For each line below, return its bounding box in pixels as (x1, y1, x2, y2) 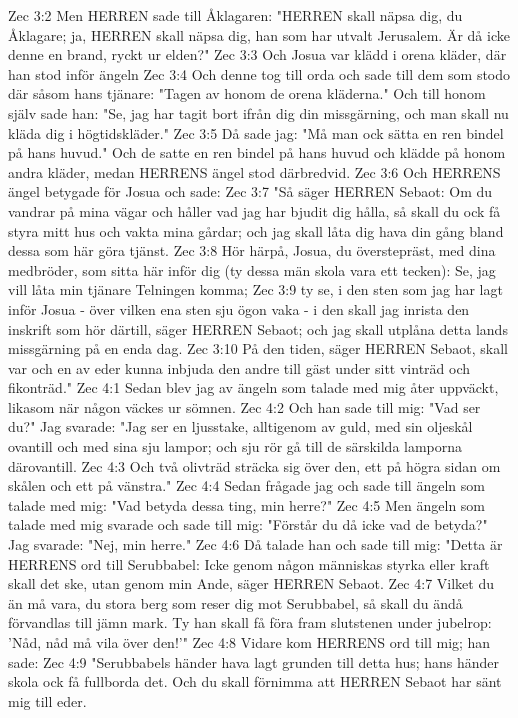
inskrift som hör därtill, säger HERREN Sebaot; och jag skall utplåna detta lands (8, 318, 508, 339)
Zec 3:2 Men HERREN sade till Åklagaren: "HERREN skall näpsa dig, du (8, 5, 463, 25)
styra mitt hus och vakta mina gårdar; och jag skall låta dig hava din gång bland (8, 220, 504, 241)
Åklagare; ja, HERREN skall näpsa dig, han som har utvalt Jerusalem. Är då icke (8, 24, 510, 45)
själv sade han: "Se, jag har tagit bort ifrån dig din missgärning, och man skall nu (8, 102, 509, 123)
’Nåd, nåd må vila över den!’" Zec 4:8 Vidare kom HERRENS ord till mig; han (8, 632, 491, 652)
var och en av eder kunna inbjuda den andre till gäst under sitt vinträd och (8, 357, 471, 378)
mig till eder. (8, 690, 87, 711)
